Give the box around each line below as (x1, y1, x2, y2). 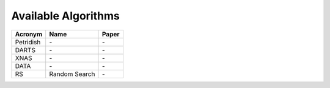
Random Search (49, 70, 95, 78)
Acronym (15, 30, 43, 38)
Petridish (15, 38, 41, 46)
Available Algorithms (11, 9, 120, 22)
